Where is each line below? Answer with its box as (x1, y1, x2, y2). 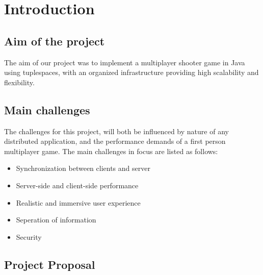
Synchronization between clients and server (16, 163, 150, 173)
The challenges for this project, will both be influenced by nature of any (4, 126, 229, 136)
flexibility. (4, 77, 35, 87)
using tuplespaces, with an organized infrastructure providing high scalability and (4, 67, 259, 78)
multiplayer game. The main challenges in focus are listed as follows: (4, 145, 218, 156)
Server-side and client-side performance (16, 180, 139, 190)
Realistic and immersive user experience (16, 197, 141, 208)
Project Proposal (4, 256, 95, 272)
